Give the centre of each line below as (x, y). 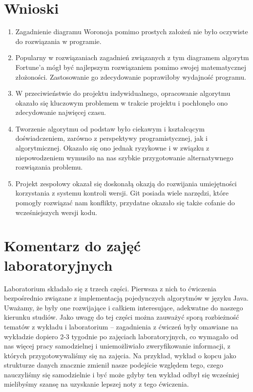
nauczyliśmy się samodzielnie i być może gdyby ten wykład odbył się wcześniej (122, 374)
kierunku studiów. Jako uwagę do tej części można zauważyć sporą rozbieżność (122, 317)
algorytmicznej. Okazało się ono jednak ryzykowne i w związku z (112, 148)
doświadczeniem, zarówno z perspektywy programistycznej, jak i (111, 138)
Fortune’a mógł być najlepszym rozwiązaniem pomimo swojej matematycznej (131, 67)
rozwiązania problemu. (49, 167)
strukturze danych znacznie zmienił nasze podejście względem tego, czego (114, 365)
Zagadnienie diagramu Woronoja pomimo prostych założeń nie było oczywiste (132, 32)
